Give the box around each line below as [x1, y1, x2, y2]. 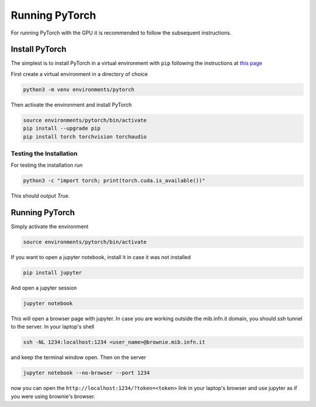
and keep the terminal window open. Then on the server [11, 354, 146, 361]
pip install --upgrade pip [23, 125, 101, 132]
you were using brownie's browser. [11, 392, 96, 400]
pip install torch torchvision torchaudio [23, 133, 147, 140]
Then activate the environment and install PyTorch [11, 101, 132, 108]
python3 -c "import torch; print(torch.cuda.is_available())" [23, 177, 205, 184]
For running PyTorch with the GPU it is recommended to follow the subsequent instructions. [11, 29, 232, 36]
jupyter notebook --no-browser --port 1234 [23, 370, 150, 377]
